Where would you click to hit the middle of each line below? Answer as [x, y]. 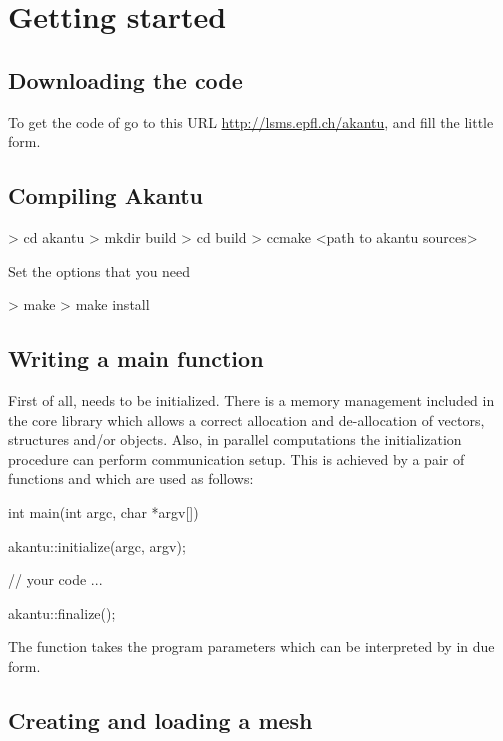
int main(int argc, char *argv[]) [103, 511]
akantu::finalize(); [62, 612]
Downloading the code [125, 79]
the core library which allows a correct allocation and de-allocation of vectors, [246, 419]
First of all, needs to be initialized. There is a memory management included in [251, 399]
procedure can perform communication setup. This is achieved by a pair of [236, 458]
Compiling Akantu [105, 195]
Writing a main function [136, 358]
